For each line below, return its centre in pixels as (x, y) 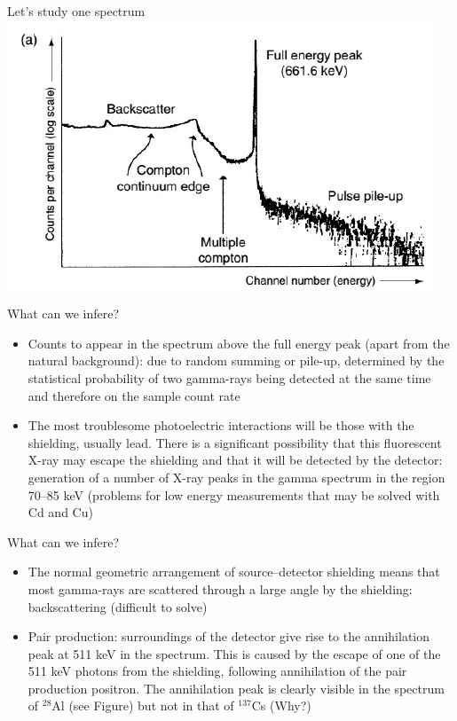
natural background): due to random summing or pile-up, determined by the (236, 360)
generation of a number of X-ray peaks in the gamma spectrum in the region (236, 477)
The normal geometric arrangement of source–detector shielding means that (234, 572)
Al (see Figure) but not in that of (143, 705)
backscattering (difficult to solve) (118, 606)
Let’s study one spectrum (76, 11)
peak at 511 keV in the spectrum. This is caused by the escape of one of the (234, 653)
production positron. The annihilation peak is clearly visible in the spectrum (236, 688)
